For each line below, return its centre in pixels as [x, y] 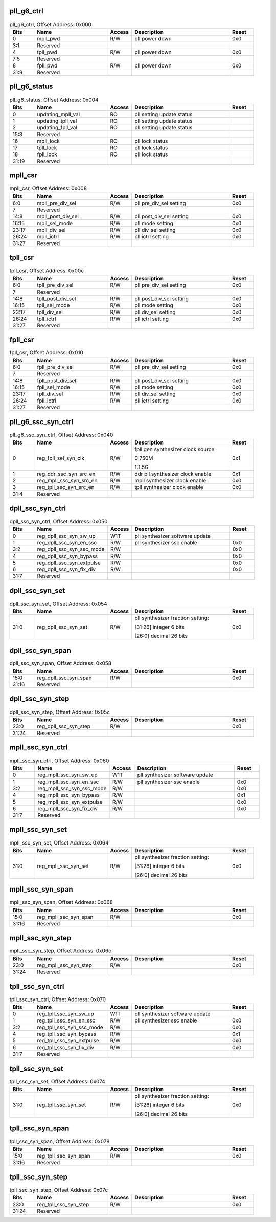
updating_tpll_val [57, 121]
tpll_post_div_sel [56, 298]
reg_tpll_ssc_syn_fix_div [66, 1048]
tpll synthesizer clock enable [169, 487]
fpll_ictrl [47, 401]
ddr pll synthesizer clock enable [173, 474]
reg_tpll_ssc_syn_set [62, 1105]
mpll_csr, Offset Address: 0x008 [48, 188]
